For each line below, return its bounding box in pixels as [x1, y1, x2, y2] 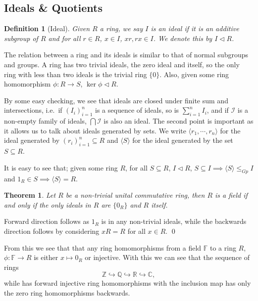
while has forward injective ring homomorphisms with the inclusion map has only [4, 278, 251, 288]
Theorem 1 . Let [4, 190, 56, 200]
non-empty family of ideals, [4, 116, 87, 126]
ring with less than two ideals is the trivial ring [4, 69, 147, 79]
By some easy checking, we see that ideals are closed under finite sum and [4, 95, 228, 105]
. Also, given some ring [159, 69, 229, 79]
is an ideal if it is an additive [151, 23, 239, 34]
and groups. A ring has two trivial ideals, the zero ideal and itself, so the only [4, 59, 240, 69]
